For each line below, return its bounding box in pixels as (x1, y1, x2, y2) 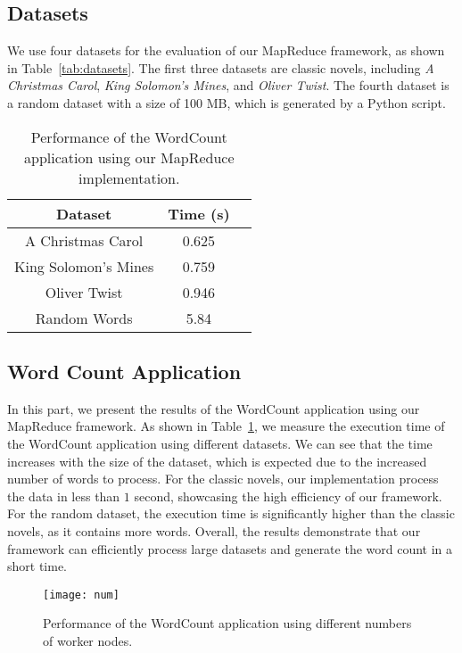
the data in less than (7, 486, 120, 505)
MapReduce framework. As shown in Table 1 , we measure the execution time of (7, 417, 445, 435)
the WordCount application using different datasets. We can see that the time (7, 434, 433, 452)
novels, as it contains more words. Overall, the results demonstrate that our (7, 521, 421, 540)
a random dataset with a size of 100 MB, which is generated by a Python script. (7, 93, 446, 112)
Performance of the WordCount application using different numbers (43, 614, 412, 632)
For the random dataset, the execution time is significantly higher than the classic (7, 504, 455, 523)
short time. (7, 557, 68, 575)
